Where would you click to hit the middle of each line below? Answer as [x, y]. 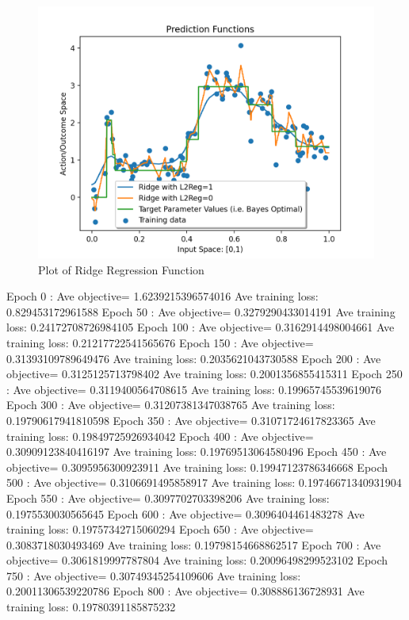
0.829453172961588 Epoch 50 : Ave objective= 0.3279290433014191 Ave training [201, 311]
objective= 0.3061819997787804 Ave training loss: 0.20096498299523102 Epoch [197, 560]
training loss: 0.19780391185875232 [91, 607]
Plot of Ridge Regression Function [121, 269]
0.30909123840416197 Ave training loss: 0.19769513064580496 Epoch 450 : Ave [197, 452]
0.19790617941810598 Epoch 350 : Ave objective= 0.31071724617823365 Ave [191, 420]
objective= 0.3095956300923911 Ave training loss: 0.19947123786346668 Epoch [197, 467]
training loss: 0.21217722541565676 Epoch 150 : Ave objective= [160, 342]
